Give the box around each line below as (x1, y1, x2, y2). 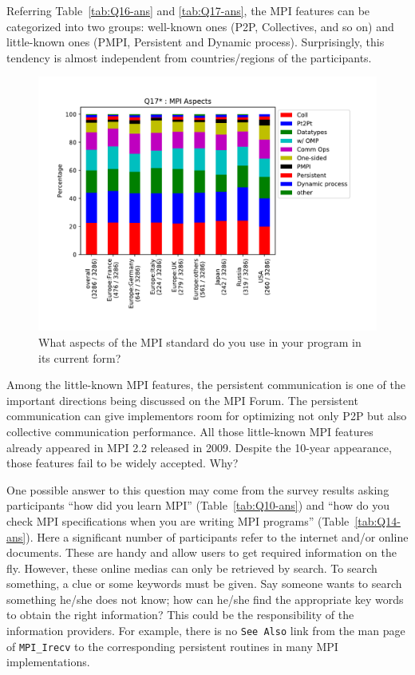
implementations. (6, 653, 90, 670)
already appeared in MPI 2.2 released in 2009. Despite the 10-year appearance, (6, 439, 392, 455)
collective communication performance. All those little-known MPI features (6, 423, 373, 439)
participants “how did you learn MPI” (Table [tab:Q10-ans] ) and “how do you (6, 497, 389, 514)
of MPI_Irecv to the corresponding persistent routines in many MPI (6, 637, 338, 654)
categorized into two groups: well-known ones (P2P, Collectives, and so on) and (6, 18, 394, 34)
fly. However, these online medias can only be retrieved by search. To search (6, 559, 377, 576)
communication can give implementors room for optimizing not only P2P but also (6, 407, 407, 424)
